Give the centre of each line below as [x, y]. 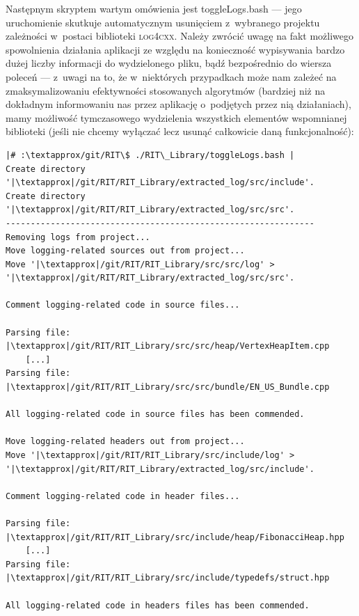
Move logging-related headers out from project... [125, 442]
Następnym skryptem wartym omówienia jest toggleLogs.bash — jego [154, 8]
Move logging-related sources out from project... [125, 251]
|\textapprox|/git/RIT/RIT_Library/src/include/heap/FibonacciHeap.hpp [175, 537]
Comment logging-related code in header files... [123, 496]
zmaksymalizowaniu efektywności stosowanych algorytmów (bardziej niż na [166, 90]
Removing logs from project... [78, 237]
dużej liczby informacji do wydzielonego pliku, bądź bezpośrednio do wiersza [169, 63]
